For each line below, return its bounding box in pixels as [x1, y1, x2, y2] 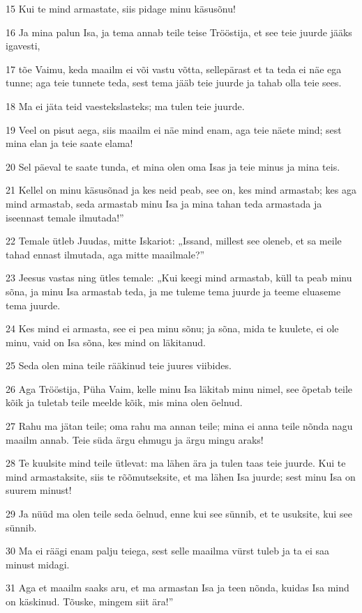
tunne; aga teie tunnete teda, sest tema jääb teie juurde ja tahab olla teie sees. [6, 75, 342, 90]
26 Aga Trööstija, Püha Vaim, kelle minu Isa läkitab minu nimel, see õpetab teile [6, 381, 353, 396]
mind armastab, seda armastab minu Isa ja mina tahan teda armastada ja [6, 196, 322, 210]
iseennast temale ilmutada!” [6, 210, 124, 224]
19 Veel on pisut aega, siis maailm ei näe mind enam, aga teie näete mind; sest [6, 122, 342, 137]
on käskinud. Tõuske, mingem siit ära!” [6, 594, 174, 608]
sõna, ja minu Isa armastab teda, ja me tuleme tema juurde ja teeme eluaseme [6, 284, 341, 298]
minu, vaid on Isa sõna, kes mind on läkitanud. [6, 334, 206, 349]
